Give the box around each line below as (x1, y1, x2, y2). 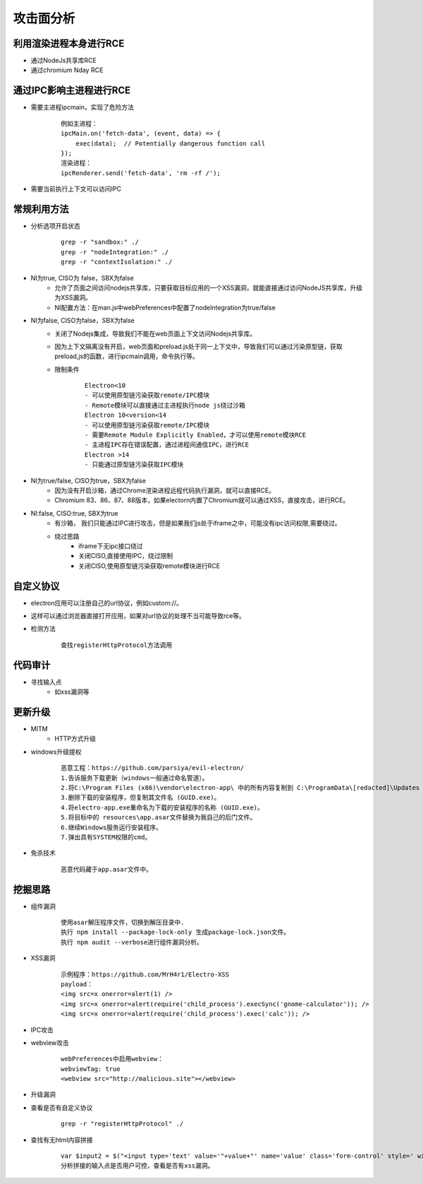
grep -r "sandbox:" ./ (61, 238, 140, 247)
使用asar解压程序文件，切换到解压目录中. (61, 918, 185, 926)
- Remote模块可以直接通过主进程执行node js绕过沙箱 (85, 401, 246, 409)
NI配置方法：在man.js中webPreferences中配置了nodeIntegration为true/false (54, 303, 276, 312)
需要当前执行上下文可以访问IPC (30, 184, 121, 194)
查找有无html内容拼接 (30, 1135, 93, 1144)
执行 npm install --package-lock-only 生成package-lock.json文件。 (61, 928, 290, 936)
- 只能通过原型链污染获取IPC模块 (85, 461, 184, 469)
